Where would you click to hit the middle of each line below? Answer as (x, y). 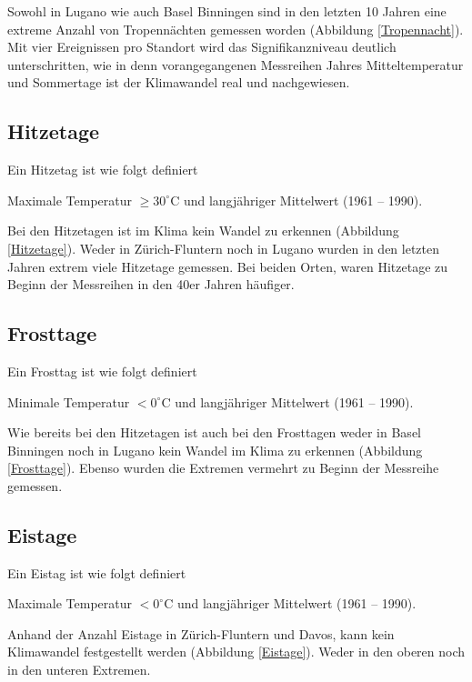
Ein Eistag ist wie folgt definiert (97, 572)
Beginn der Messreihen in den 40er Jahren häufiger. (151, 284)
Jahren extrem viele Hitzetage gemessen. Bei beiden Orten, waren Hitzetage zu (228, 266)
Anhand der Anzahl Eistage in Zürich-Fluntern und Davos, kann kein (201, 633)
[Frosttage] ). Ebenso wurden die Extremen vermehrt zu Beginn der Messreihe (223, 468)
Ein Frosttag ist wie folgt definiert (102, 371)
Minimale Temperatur (69, 401)
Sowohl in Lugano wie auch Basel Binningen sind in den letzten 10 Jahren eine (227, 11)
